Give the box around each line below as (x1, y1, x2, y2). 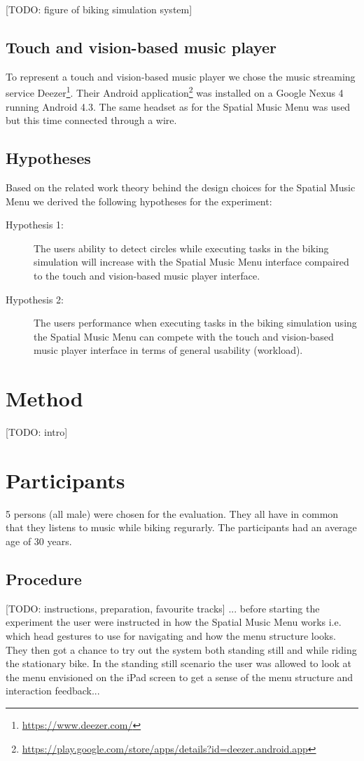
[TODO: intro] (6, 425, 68, 439)
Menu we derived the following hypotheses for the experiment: (6, 193, 272, 208)
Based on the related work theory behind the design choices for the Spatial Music (6, 180, 356, 195)
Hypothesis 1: (6, 217, 64, 232)
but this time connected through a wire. (6, 113, 177, 128)
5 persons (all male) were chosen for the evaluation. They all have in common (6, 506, 339, 521)
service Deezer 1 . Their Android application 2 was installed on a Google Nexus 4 (6, 83, 344, 100)
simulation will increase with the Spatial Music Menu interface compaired (34, 254, 349, 269)
